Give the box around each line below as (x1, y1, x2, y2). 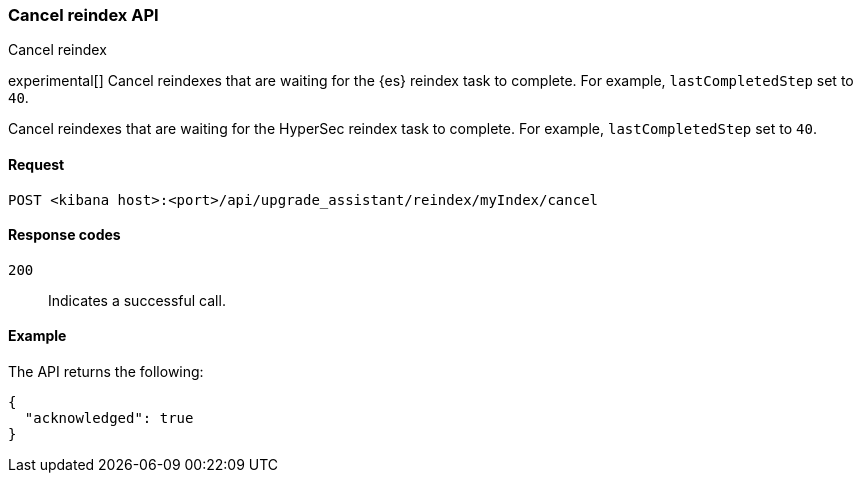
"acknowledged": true (24, 410, 194, 427)
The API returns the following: (8, 363, 204, 381)
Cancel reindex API (8, 5, 159, 25)
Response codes (8, 226, 121, 244)
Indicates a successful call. (48, 291, 226, 309)
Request (8, 155, 65, 173)
